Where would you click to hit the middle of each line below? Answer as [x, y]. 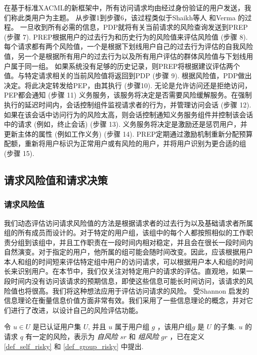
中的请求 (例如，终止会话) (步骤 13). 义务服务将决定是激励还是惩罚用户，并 [126, 124]
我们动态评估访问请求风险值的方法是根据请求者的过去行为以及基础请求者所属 [128, 223]
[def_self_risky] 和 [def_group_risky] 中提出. [74, 346]
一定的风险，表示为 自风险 [75, 336]
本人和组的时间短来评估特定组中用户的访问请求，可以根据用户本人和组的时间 [128, 261]
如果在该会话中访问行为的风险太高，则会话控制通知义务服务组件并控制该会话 [128, 114]
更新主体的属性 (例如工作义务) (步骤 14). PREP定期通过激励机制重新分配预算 [128, 133]
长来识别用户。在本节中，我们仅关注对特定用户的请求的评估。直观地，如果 [125, 271]
